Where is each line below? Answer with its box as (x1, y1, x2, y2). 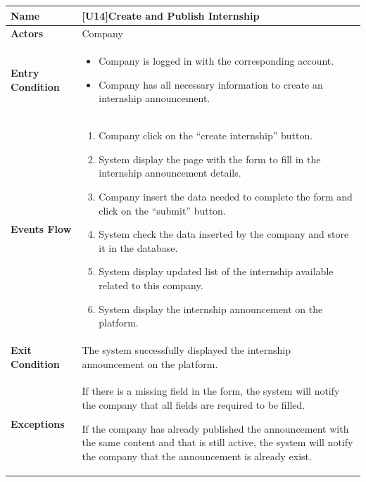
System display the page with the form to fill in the (99, 151, 321, 166)
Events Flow (11, 222, 72, 236)
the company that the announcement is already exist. (82, 448, 312, 463)
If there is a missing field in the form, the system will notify (82, 383, 340, 398)
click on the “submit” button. (99, 203, 226, 217)
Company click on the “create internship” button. (99, 128, 313, 143)
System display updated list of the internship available (99, 264, 334, 279)
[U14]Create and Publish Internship (82, 8, 260, 23)
